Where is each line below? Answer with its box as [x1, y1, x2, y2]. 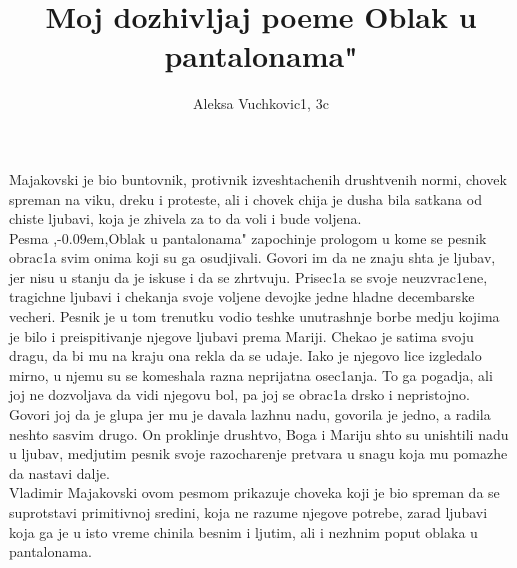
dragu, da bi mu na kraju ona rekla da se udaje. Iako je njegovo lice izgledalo [9, 345, 482, 366]
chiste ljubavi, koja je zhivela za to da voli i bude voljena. [9, 208, 362, 229]
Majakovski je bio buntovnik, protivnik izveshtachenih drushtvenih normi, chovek [9, 168, 507, 189]
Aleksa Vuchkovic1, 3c [193, 93, 329, 114]
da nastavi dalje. [9, 462, 110, 483]
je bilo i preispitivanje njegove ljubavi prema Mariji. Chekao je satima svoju [9, 325, 474, 346]
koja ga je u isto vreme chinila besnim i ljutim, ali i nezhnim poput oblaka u [9, 521, 478, 542]
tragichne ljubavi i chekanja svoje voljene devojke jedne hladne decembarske [9, 286, 475, 307]
